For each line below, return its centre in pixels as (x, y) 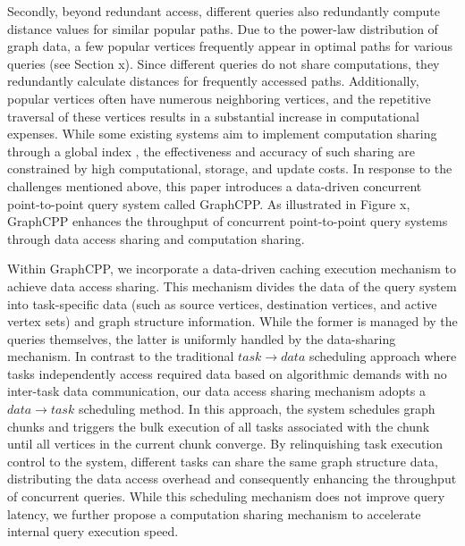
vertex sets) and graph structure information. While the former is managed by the (232, 321)
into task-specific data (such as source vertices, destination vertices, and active (222, 303)
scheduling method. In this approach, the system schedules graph (257, 409)
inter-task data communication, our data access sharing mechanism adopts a (216, 391)
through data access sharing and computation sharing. (156, 238)
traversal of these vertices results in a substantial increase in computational (213, 116)
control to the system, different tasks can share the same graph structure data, (223, 461)
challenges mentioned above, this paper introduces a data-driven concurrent (215, 185)
